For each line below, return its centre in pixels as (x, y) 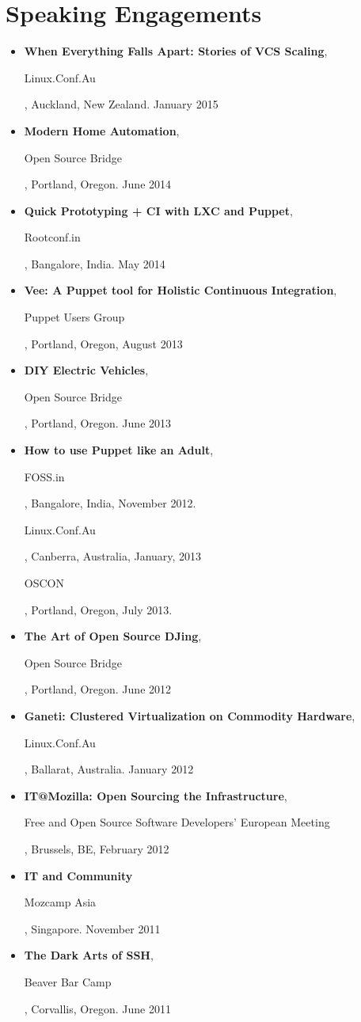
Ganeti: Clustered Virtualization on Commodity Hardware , (190, 715)
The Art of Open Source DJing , (113, 636)
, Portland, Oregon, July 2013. (98, 609)
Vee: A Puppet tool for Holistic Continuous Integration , (180, 290)
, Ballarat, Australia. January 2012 (109, 769)
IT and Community (78, 875)
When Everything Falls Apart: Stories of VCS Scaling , (176, 51)
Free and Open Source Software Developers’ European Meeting (177, 822)
